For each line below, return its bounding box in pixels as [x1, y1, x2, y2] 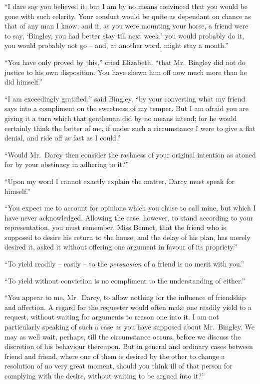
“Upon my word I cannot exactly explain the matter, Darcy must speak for [4, 175, 235, 186]
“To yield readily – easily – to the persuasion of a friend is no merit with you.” [4, 258, 245, 269]
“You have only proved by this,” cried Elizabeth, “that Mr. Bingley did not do [4, 56, 246, 67]
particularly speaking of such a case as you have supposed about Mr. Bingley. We [4, 321, 255, 332]
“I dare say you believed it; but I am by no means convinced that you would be [4, 1, 248, 11]
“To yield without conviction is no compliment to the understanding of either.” [4, 275, 246, 285]
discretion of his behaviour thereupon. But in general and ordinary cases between [4, 341, 253, 351]
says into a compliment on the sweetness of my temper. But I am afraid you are [4, 103, 249, 113]
